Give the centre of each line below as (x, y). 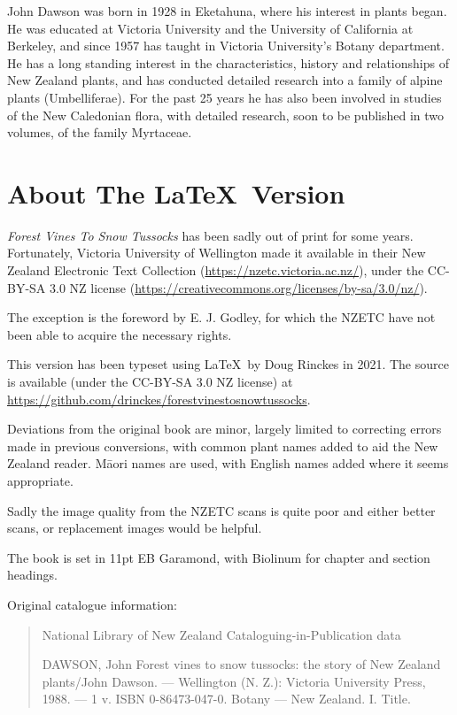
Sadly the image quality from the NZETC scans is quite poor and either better (221, 510)
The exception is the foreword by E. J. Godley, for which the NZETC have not (221, 317)
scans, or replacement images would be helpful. (135, 528)
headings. (32, 575)
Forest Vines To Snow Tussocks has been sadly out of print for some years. (210, 235)
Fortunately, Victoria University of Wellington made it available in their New (217, 253)
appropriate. (40, 481)
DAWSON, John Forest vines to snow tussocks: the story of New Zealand (241, 664)
